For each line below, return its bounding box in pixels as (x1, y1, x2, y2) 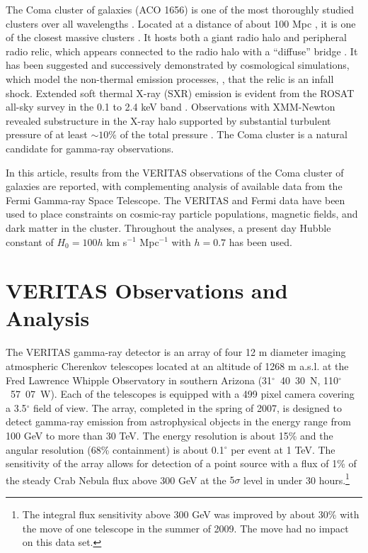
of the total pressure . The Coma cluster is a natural (120, 127, 347, 142)
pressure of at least (6, 127, 88, 142)
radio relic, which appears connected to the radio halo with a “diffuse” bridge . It (6, 43, 358, 58)
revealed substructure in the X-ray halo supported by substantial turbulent (6, 113, 331, 128)
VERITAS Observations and (6, 276, 288, 305)
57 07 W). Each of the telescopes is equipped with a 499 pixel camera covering (10, 386, 355, 401)
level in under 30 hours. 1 (243, 470, 350, 487)
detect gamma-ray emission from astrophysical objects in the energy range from (6, 414, 351, 429)
